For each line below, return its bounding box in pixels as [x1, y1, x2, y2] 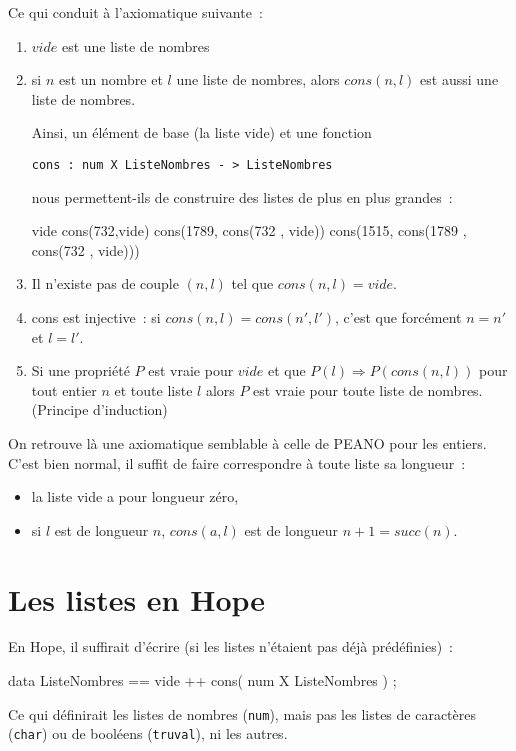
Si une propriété [31, 360, 130, 381]
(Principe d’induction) [31, 399, 168, 420]
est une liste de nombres [61, 35, 210, 56]
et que [267, 360, 306, 381]
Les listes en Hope [8, 578, 266, 619]
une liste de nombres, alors [176, 69, 340, 90]
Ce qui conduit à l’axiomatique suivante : [8, 2, 263, 22]
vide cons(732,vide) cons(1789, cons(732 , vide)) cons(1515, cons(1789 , [31, 220, 467, 241]
